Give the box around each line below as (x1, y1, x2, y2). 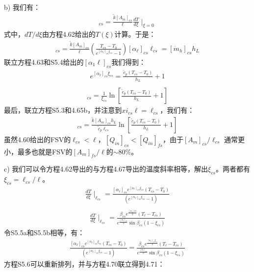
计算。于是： (114, 29, 156, 39)
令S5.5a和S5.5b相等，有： (4, 227, 85, 238)
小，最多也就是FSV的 (4, 146, 73, 156)
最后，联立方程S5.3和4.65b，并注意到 (4, 105, 122, 115)
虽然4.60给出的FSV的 (4, 134, 71, 144)
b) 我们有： (4, 2, 40, 12)
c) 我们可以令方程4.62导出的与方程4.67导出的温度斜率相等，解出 (4, 164, 208, 174)
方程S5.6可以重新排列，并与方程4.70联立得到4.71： (4, 258, 165, 269)
